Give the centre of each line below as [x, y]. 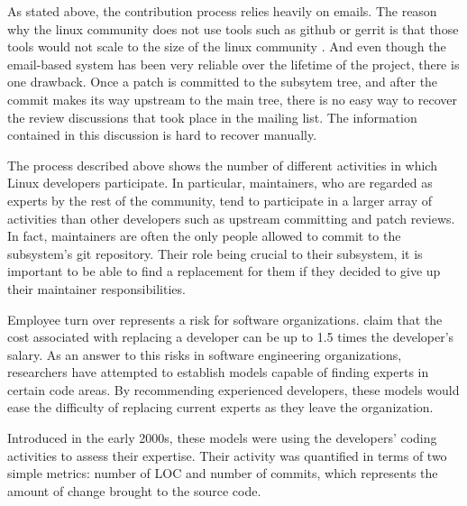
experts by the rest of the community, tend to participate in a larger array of [220, 200]
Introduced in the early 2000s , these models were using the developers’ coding [222, 438]
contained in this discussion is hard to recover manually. [162, 135]
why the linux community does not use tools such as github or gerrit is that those [233, 28]
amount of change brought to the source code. [134, 490]
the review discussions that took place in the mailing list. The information [212, 117]
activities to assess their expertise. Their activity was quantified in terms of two [227, 455]
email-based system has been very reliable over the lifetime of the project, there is [233, 64]
